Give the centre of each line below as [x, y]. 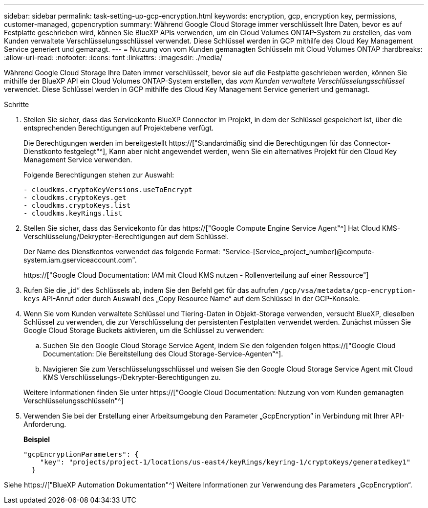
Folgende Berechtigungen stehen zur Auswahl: [99, 175]
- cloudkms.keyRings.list [73, 213]
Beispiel [37, 439]
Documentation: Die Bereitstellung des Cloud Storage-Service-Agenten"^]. [163, 354]
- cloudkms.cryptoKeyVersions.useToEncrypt [108, 190]
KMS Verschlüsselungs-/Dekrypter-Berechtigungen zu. [132, 377]
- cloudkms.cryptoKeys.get [75, 198]
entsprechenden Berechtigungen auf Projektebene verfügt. [119, 128]
